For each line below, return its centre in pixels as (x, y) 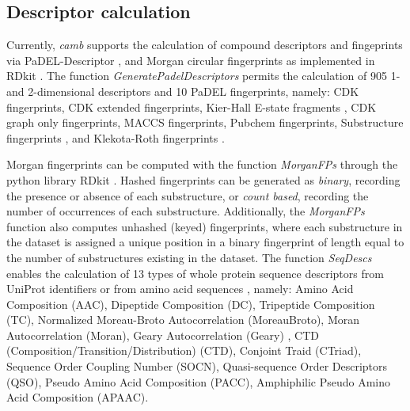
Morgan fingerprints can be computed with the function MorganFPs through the (202, 164)
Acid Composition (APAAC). (78, 397)
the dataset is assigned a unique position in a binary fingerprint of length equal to (205, 242)
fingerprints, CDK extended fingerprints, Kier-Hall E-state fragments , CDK (192, 107)
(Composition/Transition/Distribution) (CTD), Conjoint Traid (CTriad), (184, 350)
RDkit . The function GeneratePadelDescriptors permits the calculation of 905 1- (203, 76)
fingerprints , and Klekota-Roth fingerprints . (116, 137)
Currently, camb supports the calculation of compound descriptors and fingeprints (205, 45)
